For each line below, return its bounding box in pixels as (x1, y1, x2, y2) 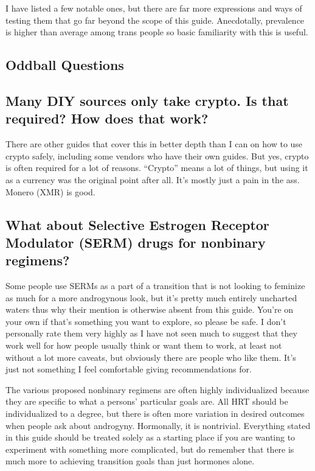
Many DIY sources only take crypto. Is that (5, 91, 289, 110)
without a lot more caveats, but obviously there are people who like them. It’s (5, 351, 296, 363)
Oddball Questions (5, 55, 124, 74)
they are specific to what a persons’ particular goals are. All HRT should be (5, 395, 288, 408)
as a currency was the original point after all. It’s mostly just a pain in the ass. (5, 173, 300, 186)
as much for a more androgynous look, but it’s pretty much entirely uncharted (5, 291, 297, 304)
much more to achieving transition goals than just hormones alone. (5, 455, 255, 467)
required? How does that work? (5, 109, 209, 128)
